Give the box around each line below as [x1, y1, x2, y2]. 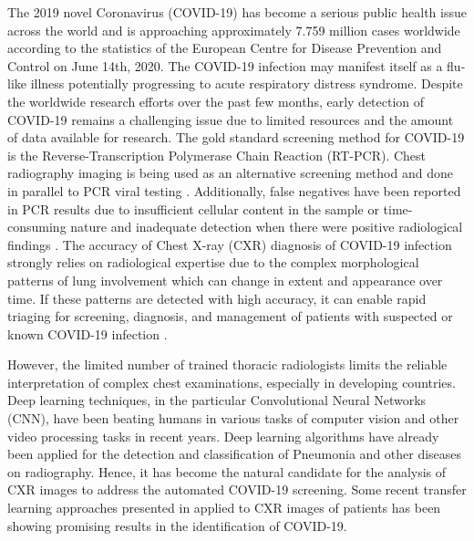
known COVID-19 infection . [7, 324, 168, 343]
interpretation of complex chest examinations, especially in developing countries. [7, 372, 456, 391]
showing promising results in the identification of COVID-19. [7, 515, 347, 535]
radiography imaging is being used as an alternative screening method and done [7, 163, 453, 182]
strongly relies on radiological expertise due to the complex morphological [7, 253, 419, 272]
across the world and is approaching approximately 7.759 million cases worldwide [7, 20, 460, 39]
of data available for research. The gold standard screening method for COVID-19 [7, 128, 465, 147]
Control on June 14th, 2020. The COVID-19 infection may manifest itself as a [7, 56, 443, 75]
